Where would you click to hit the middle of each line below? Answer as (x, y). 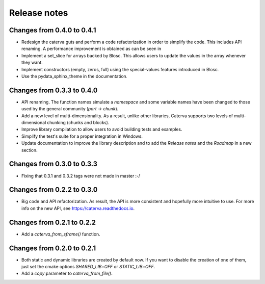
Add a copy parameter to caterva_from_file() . (67, 273)
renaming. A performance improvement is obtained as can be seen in (91, 49)
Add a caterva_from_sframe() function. (61, 234)
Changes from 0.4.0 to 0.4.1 (53, 30)
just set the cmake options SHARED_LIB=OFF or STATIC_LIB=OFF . (88, 267)
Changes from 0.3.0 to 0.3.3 (53, 164)
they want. (32, 63)
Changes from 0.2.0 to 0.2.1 (53, 248)
